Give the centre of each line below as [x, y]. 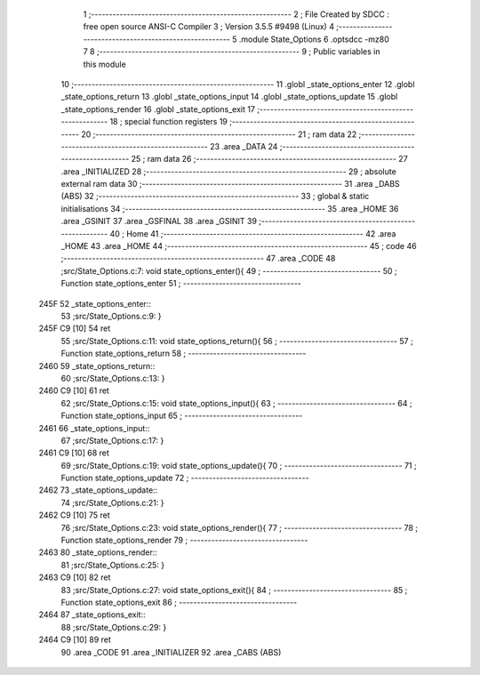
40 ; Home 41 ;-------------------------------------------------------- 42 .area [253, 233]
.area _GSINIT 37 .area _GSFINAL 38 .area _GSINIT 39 [159, 221]
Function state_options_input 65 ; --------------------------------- [182, 416]
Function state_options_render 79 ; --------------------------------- [184, 540]
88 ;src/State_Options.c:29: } [114, 627]
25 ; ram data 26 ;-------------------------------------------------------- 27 [269, 159]
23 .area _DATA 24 [244, 146]
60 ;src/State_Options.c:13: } [113, 378]
